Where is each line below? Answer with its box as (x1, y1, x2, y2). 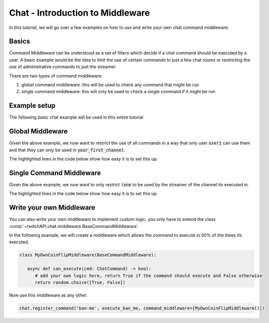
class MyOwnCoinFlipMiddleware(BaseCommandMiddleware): (19, 252, 157, 258)
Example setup (9, 101, 56, 110)
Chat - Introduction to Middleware (9, 7, 150, 18)
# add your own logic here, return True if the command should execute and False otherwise (35, 273, 262, 278)
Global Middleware (9, 127, 68, 136)
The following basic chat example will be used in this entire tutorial (9, 114, 144, 120)
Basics (9, 37, 30, 46)
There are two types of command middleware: (9, 73, 103, 78)
